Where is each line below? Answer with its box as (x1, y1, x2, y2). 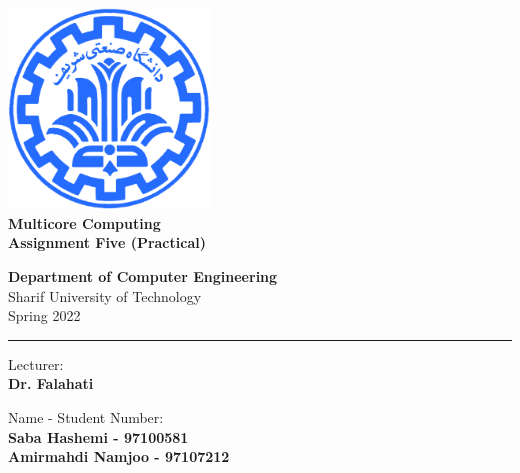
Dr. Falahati (8, 373, 94, 394)
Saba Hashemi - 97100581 (8, 426, 189, 447)
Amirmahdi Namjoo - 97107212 (8, 446, 230, 467)
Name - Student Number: (8, 406, 164, 427)
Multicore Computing (8, 212, 161, 233)
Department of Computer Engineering (8, 265, 278, 286)
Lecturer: (8, 353, 64, 374)
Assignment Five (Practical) (8, 232, 206, 253)
